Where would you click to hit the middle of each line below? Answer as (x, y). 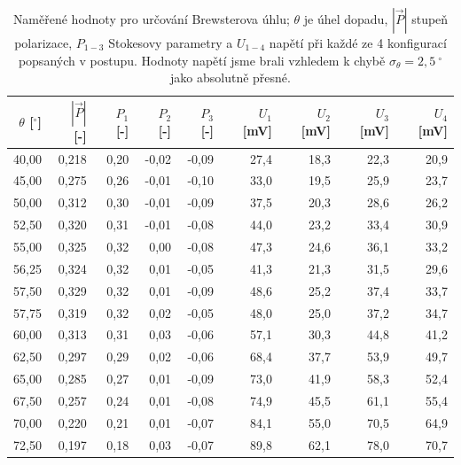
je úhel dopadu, (346, 19)
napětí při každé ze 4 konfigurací (358, 43)
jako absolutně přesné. (230, 77)
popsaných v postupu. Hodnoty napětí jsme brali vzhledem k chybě (202, 60)
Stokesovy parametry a (171, 43)
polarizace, (43, 43)
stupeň (430, 19)
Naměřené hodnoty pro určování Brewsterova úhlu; (151, 19)
